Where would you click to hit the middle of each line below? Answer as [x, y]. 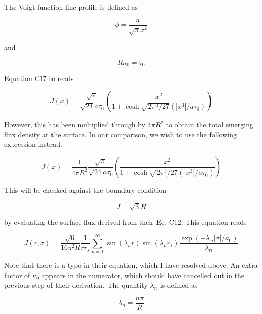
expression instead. [33, 144]
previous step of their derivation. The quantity [76, 285]
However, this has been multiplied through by [75, 124]
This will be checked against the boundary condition [85, 190]
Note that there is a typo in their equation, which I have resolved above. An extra [131, 265]
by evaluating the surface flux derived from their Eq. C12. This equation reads [125, 222]
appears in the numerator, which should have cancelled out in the [143, 275]
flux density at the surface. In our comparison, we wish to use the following [120, 134]
